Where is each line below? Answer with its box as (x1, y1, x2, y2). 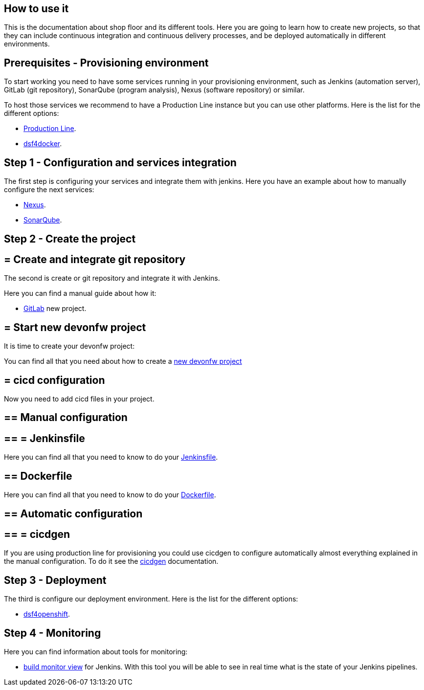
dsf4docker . (23, 139, 62, 148)
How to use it (4, 2, 69, 15)
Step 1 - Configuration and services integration (4, 156, 237, 169)
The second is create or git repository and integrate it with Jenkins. (4, 274, 220, 283)
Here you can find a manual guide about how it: (4, 289, 156, 298)
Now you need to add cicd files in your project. (4, 395, 155, 403)
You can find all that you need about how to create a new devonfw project (4, 357, 242, 366)
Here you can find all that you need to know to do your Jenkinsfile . (4, 453, 218, 462)
